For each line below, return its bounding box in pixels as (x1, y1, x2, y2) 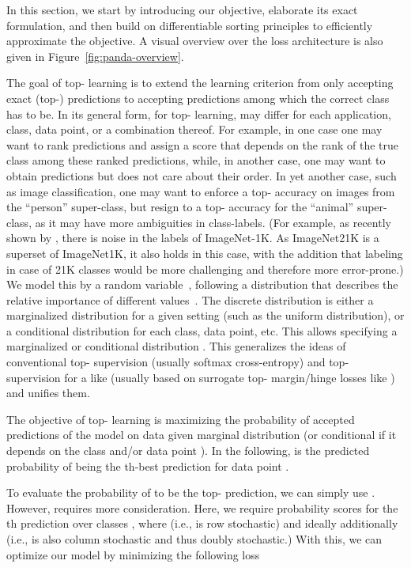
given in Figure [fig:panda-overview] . (6, 47, 184, 64)
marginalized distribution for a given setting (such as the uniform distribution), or (6, 307, 405, 324)
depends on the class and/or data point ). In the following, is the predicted (6, 442, 370, 459)
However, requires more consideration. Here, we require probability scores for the (6, 499, 398, 516)
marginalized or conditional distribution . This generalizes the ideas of (6, 338, 346, 354)
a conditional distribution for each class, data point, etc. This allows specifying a (6, 322, 398, 339)
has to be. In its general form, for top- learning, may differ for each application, (6, 105, 391, 122)
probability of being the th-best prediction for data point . (6, 457, 289, 474)
